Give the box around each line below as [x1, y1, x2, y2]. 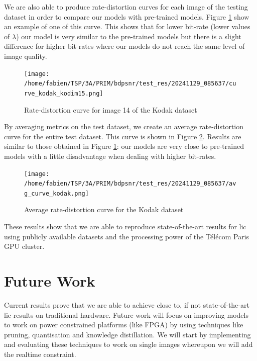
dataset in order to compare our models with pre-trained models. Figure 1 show [4, 11, 249, 22]
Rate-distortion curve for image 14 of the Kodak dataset [24, 104, 197, 115]
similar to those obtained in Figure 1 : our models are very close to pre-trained [4, 141, 244, 151]
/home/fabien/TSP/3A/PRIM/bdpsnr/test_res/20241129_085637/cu [24, 80, 236, 87]
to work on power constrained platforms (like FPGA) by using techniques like [4, 319, 243, 330]
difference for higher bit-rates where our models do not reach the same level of [4, 41, 245, 51]
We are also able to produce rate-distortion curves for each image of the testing [4, 2, 248, 12]
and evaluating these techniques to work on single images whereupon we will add [4, 339, 253, 349]
